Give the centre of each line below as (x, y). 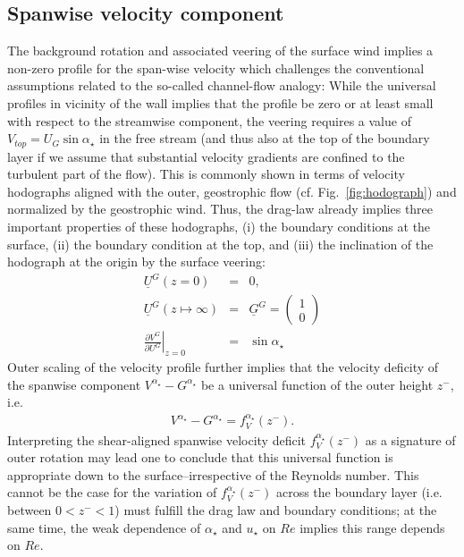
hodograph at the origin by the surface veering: (136, 262)
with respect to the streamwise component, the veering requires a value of (209, 120)
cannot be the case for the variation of (112, 492)
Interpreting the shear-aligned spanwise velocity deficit (157, 439)
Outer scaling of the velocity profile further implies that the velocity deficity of (223, 367)
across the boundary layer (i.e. (359, 492)
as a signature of (410, 439)
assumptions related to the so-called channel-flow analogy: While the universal (222, 85)
